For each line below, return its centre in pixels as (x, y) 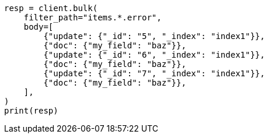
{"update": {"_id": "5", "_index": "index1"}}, (154, 36)
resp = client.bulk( (51, 8)
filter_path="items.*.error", (93, 17)
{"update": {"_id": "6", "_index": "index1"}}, (154, 55)
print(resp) (31, 111)
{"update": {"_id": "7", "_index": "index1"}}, (154, 73)
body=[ (39, 27)
